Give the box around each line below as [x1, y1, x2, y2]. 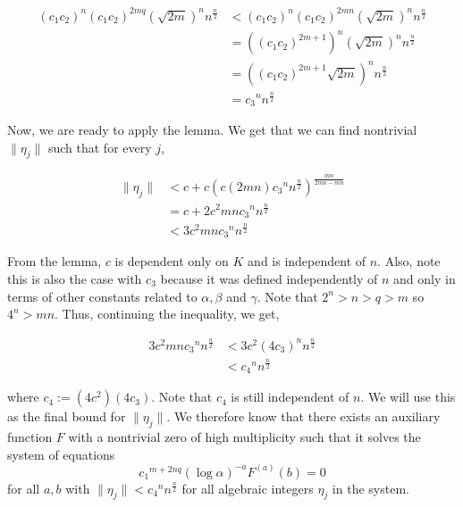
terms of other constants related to [7, 287, 198, 305]
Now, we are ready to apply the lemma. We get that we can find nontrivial [7, 121, 417, 139]
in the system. [332, 478, 409, 497]
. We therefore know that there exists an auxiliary [166, 407, 441, 426]
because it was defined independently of [160, 270, 378, 288]
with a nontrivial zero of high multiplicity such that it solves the [68, 428, 421, 445]
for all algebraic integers [181, 478, 314, 497]
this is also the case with [7, 270, 142, 288]
